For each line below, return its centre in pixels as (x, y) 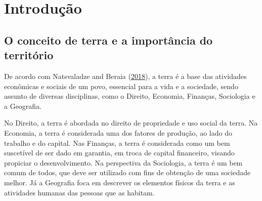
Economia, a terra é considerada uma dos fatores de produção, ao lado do (118, 132)
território (29, 55)
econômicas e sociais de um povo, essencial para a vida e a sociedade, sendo (121, 86)
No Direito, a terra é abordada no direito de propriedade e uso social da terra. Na (131, 123)
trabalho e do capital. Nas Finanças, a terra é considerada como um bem (117, 143)
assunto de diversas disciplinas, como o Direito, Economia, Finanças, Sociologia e (130, 96)
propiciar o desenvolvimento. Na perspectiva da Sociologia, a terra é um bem (123, 162)
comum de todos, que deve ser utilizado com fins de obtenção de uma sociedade (127, 172)
